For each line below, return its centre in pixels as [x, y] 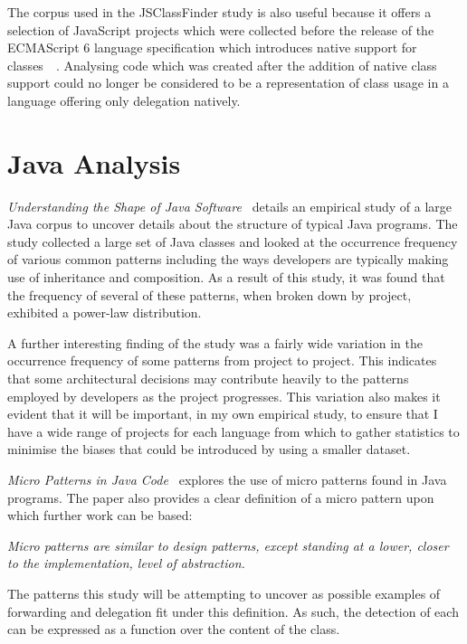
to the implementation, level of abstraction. [126, 563]
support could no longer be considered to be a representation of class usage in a [228, 83]
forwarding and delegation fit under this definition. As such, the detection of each [233, 611]
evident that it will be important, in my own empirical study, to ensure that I [223, 414]
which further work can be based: [100, 515]
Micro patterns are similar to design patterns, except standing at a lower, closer [228, 545]
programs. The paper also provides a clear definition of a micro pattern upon [221, 497]
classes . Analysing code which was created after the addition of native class [222, 65]
